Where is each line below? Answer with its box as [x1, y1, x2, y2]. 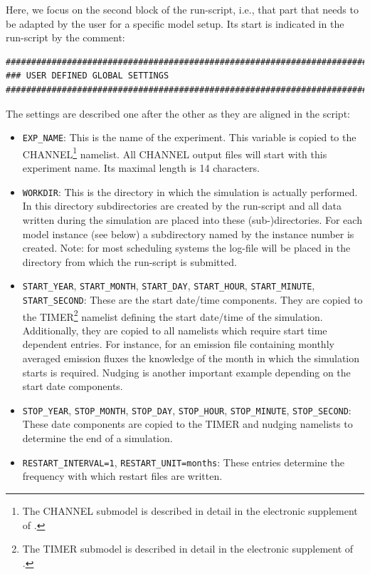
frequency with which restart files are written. [22, 468, 223, 483]
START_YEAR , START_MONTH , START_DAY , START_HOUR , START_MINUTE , [22, 278, 315, 293]
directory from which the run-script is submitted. [22, 254, 237, 269]
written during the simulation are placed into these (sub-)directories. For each [22, 212, 362, 227]
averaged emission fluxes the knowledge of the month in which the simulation [22, 351, 360, 366]
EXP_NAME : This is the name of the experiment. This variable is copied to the [22, 130, 356, 145]
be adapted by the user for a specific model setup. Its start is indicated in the [6, 16, 344, 31]
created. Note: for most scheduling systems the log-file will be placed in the [22, 240, 351, 255]
